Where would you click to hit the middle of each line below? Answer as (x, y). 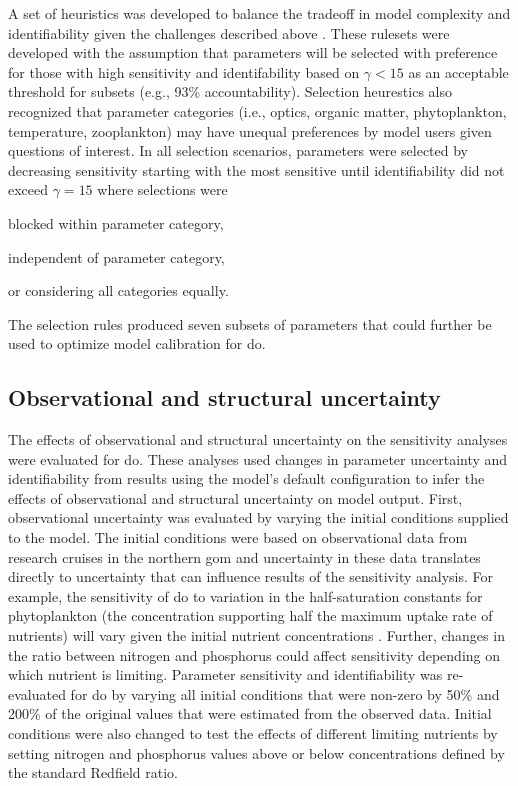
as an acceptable (458, 71)
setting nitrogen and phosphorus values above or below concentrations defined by (256, 752)
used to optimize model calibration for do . (137, 343)
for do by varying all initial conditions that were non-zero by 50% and (285, 693)
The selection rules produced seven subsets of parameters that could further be (250, 323)
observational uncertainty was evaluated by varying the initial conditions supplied (258, 517)
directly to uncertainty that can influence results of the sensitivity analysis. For (251, 576)
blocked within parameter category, (116, 222)
